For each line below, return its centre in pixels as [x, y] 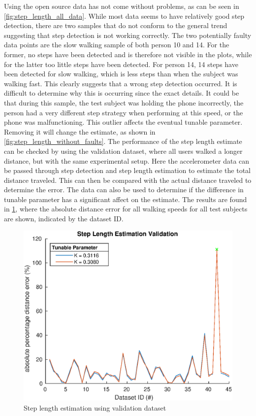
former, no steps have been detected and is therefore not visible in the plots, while [128, 54]
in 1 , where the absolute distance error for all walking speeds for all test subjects [126, 209]
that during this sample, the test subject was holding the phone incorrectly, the [124, 102]
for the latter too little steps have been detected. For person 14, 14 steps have [121, 64]
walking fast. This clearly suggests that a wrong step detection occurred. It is [121, 83]
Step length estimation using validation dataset [95, 407]
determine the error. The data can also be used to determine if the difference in [124, 190]
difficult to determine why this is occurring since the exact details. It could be [122, 93]
